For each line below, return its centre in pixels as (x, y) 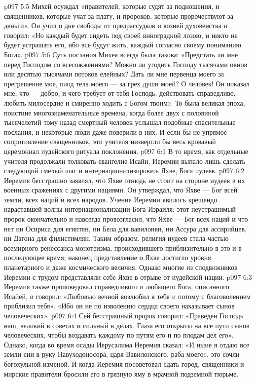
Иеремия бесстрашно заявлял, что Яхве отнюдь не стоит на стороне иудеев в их (125, 180)
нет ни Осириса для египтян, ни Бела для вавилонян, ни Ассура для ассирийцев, (126, 228)
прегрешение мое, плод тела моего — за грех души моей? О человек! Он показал (127, 83)
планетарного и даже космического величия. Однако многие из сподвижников (121, 267)
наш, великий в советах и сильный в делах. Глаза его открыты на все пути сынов (127, 325)
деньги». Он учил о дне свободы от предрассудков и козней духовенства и (116, 25)
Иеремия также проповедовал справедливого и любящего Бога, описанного (117, 286)
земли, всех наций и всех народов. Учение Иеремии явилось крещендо (111, 199)
